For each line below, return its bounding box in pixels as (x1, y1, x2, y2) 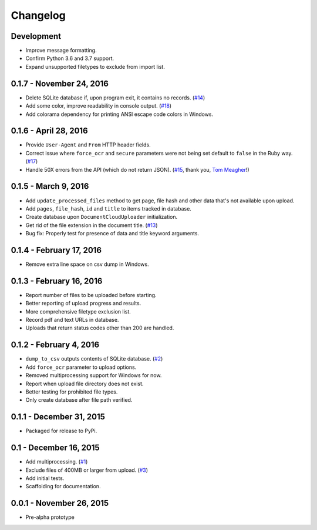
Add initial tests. (25, 474, 65, 482)
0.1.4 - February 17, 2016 (11, 245, 102, 255)
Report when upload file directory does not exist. (25, 380, 144, 387)
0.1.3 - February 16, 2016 (11, 276, 103, 286)
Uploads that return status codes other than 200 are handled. (25, 324, 174, 332)
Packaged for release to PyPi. (25, 427, 97, 435)
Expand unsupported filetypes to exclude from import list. (25, 63, 166, 70)
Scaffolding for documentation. (25, 483, 101, 490)
